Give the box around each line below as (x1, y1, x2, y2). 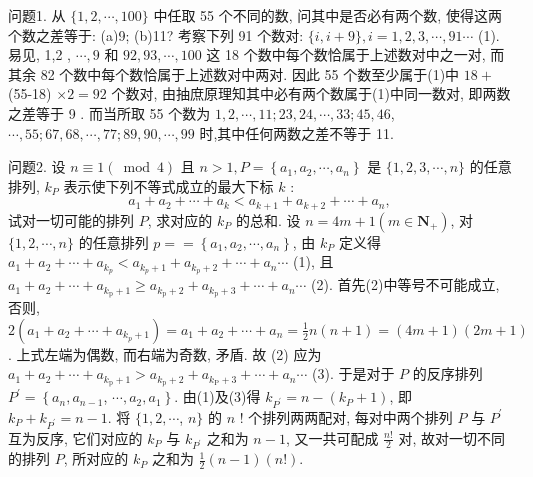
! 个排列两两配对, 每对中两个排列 (239, 406, 453, 427)
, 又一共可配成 (285, 427, 379, 448)
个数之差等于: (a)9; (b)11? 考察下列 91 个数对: (8, 24, 304, 45)
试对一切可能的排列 (8, 209, 134, 230)
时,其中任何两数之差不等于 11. (199, 122, 394, 143)
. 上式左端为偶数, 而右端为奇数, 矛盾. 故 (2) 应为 (8, 343, 322, 364)
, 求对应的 (147, 209, 213, 230)
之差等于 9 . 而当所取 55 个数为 (8, 102, 211, 123)
